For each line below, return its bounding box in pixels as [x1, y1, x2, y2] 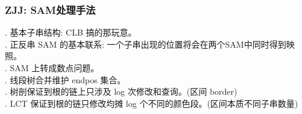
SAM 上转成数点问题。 [10, 62, 99, 74]
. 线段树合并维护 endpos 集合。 [5, 73, 126, 86]
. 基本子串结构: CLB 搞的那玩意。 [5, 26, 137, 39]
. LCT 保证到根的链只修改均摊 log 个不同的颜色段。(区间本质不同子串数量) [5, 97, 298, 109]
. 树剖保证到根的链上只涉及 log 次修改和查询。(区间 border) [5, 85, 238, 98]
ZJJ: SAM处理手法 [5, 2, 96, 17]
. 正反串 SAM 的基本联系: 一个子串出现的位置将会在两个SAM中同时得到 [5, 37, 286, 50]
